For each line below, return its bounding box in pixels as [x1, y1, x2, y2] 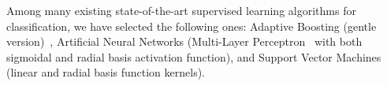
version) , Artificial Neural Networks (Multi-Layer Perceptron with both [6, 33, 363, 50]
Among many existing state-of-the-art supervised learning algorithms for [6, 2, 356, 18]
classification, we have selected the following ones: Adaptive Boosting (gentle [6, 17, 377, 34]
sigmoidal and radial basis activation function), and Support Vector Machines [6, 48, 381, 65]
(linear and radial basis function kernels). [6, 64, 205, 80]
